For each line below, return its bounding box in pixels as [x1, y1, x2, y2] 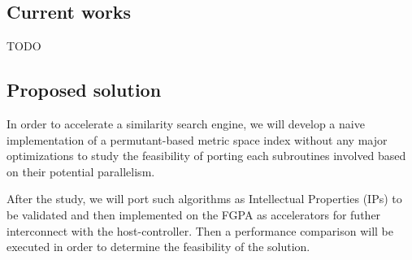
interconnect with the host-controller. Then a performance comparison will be [7, 222, 393, 239]
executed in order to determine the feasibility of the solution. [7, 238, 310, 255]
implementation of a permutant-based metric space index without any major [7, 131, 388, 148]
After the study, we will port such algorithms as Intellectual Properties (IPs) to [7, 190, 402, 207]
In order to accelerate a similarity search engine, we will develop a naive [7, 115, 365, 132]
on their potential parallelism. [7, 162, 155, 180]
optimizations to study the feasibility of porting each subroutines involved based [7, 147, 406, 164]
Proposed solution [7, 77, 162, 102]
